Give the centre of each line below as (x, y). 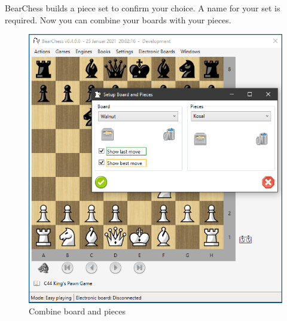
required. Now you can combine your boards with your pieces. (118, 19)
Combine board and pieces (77, 311)
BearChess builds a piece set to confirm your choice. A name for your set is (143, 8)
